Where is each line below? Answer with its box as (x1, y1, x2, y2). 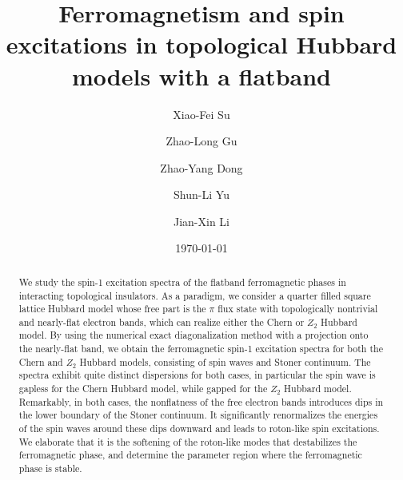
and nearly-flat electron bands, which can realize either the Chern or (18, 315, 305, 328)
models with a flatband (72, 59, 331, 92)
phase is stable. (18, 462, 82, 475)
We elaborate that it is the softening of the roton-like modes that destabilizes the (18, 434, 357, 448)
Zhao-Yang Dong (160, 159, 243, 176)
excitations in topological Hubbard (6, 28, 397, 61)
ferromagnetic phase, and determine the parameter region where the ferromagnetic (18, 448, 362, 462)
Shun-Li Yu (174, 186, 229, 203)
